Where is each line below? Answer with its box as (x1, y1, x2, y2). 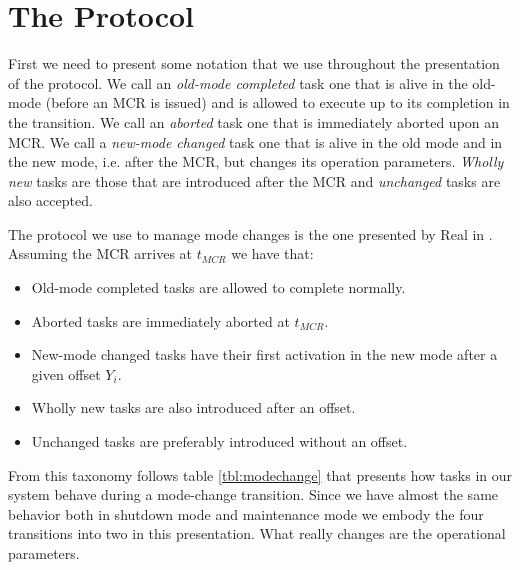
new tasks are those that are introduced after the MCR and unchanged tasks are (8, 170, 501, 191)
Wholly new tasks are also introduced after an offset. (31, 397, 356, 418)
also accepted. (8, 190, 93, 211)
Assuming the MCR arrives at (8, 243, 193, 264)
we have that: (231, 243, 314, 264)
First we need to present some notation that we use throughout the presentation (8, 53, 500, 74)
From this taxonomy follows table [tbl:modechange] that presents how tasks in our (8, 464, 513, 485)
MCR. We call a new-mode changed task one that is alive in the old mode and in (8, 131, 503, 152)
